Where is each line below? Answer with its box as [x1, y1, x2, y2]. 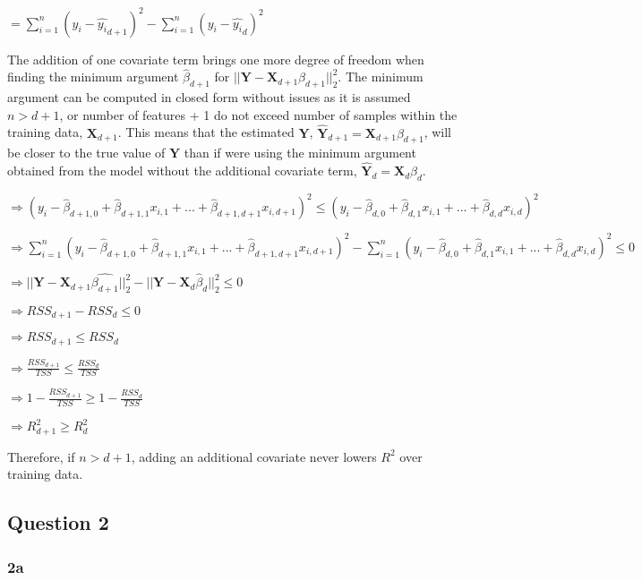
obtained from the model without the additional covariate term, [7, 161, 357, 180]
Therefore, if [7, 447, 75, 465]
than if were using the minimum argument [184, 143, 416, 162]
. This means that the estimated [117, 123, 295, 141]
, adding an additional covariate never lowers [131, 447, 377, 465]
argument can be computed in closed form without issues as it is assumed [7, 88, 411, 107]
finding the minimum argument [7, 67, 179, 86]
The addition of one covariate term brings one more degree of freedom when [7, 49, 424, 68]
